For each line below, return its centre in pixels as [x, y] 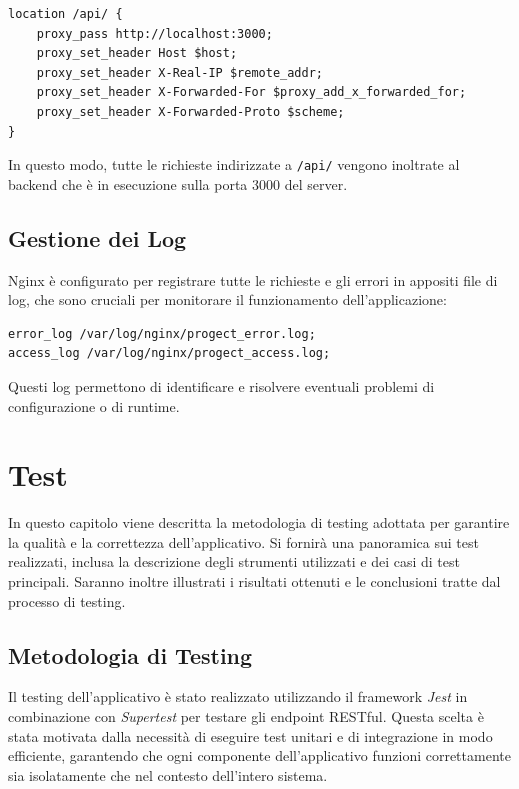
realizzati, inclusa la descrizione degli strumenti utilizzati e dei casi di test [234, 561]
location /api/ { [65, 14]
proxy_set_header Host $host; [137, 53]
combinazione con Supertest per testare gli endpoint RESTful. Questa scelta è [246, 716]
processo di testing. [67, 600]
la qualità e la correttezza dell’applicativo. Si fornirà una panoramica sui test [243, 541]
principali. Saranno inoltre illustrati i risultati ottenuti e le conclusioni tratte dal [254, 581]
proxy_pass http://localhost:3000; [154, 33]
